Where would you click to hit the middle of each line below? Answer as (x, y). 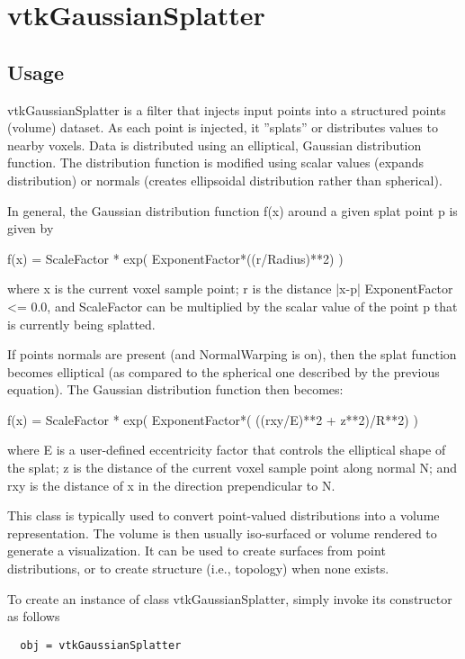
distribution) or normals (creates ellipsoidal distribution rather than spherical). (225, 180)
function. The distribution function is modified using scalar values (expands (215, 162)
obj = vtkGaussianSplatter (101, 645)
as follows (34, 616)
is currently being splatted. (81, 324)
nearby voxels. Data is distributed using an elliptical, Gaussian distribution (215, 144)
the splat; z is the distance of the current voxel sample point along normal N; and (232, 468)
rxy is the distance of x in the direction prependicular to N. (171, 485)
